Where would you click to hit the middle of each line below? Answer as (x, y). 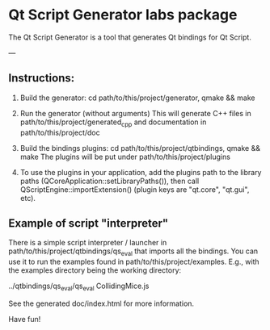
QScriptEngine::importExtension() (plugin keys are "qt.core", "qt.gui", (135, 189)
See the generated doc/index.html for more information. (101, 303)
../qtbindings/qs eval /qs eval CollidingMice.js (79, 286)
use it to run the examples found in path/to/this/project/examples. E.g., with (134, 262)
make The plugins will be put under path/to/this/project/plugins (125, 157)
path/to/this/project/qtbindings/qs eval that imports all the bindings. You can (133, 252)
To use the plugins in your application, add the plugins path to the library (141, 172)
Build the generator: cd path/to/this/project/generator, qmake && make (137, 98)
